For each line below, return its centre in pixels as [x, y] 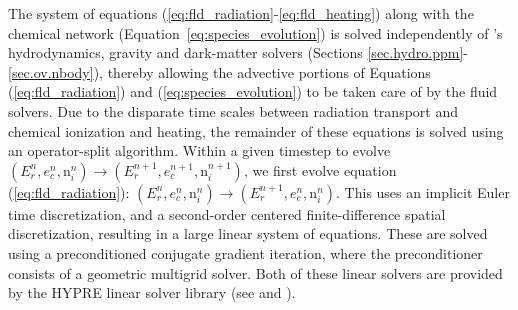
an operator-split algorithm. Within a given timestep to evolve [199, 150]
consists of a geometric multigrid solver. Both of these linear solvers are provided [255, 272]
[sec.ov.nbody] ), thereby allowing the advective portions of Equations [219, 71]
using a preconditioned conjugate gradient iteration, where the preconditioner [245, 252]
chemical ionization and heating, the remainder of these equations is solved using [256, 130]
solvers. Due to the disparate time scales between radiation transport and [233, 110]
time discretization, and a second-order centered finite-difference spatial [227, 213]
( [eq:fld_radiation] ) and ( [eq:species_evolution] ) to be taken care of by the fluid [253, 91]
